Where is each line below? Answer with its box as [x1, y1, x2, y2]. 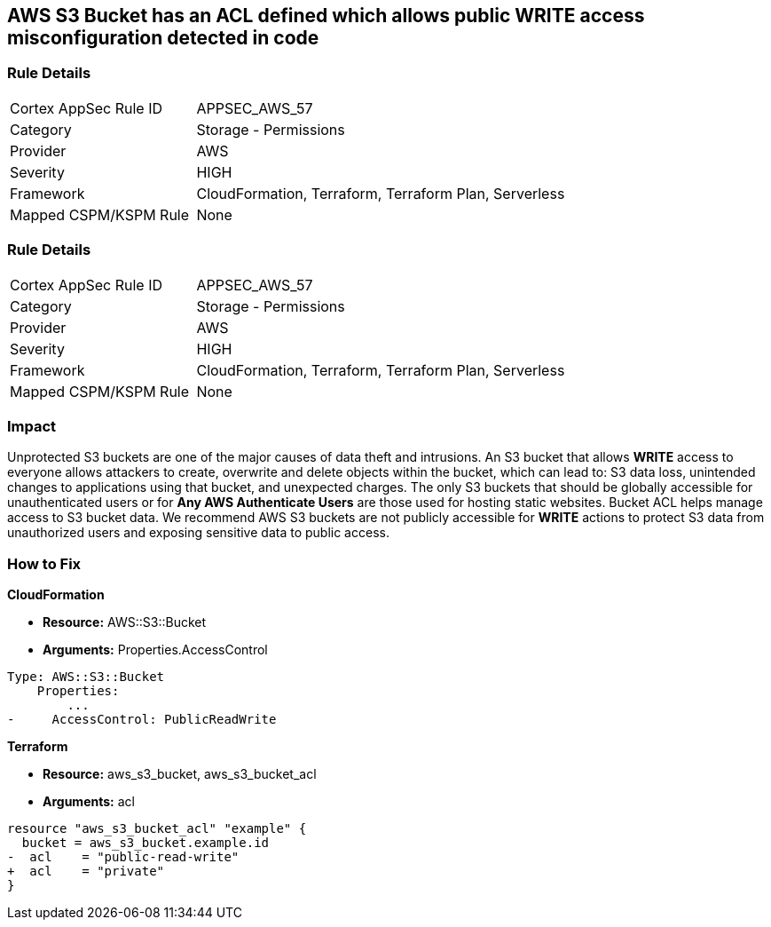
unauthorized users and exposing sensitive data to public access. [7, 525, 389, 541]
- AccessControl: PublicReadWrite [7, 712, 277, 727]
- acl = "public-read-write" [7, 850, 240, 865]
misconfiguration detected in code [7, 27, 319, 49]
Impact [7, 416, 57, 435]
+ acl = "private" [7, 864, 165, 879]
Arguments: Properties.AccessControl [43, 642, 268, 658]
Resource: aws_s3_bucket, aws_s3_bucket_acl [43, 766, 317, 782]
